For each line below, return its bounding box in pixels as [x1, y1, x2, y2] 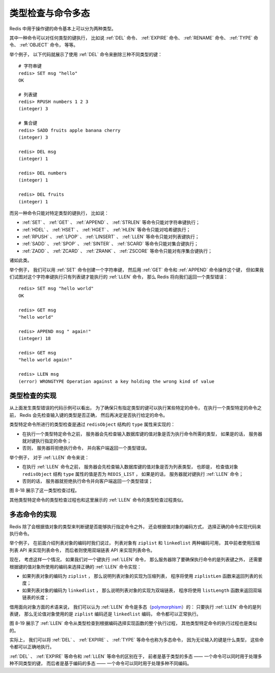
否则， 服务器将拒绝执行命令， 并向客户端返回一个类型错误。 [22, 445, 150, 451]
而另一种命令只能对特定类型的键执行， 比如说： [9, 210, 109, 216]
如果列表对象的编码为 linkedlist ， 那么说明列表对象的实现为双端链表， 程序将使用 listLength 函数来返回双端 [22, 587, 262, 593]
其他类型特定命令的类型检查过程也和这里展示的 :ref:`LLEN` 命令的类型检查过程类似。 [9, 497, 186, 503]
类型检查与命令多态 [9, 8, 90, 19]
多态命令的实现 [9, 510, 57, 519]
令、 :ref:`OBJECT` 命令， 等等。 [9, 42, 78, 48]
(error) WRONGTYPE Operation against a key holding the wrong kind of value [18, 378, 215, 384]
